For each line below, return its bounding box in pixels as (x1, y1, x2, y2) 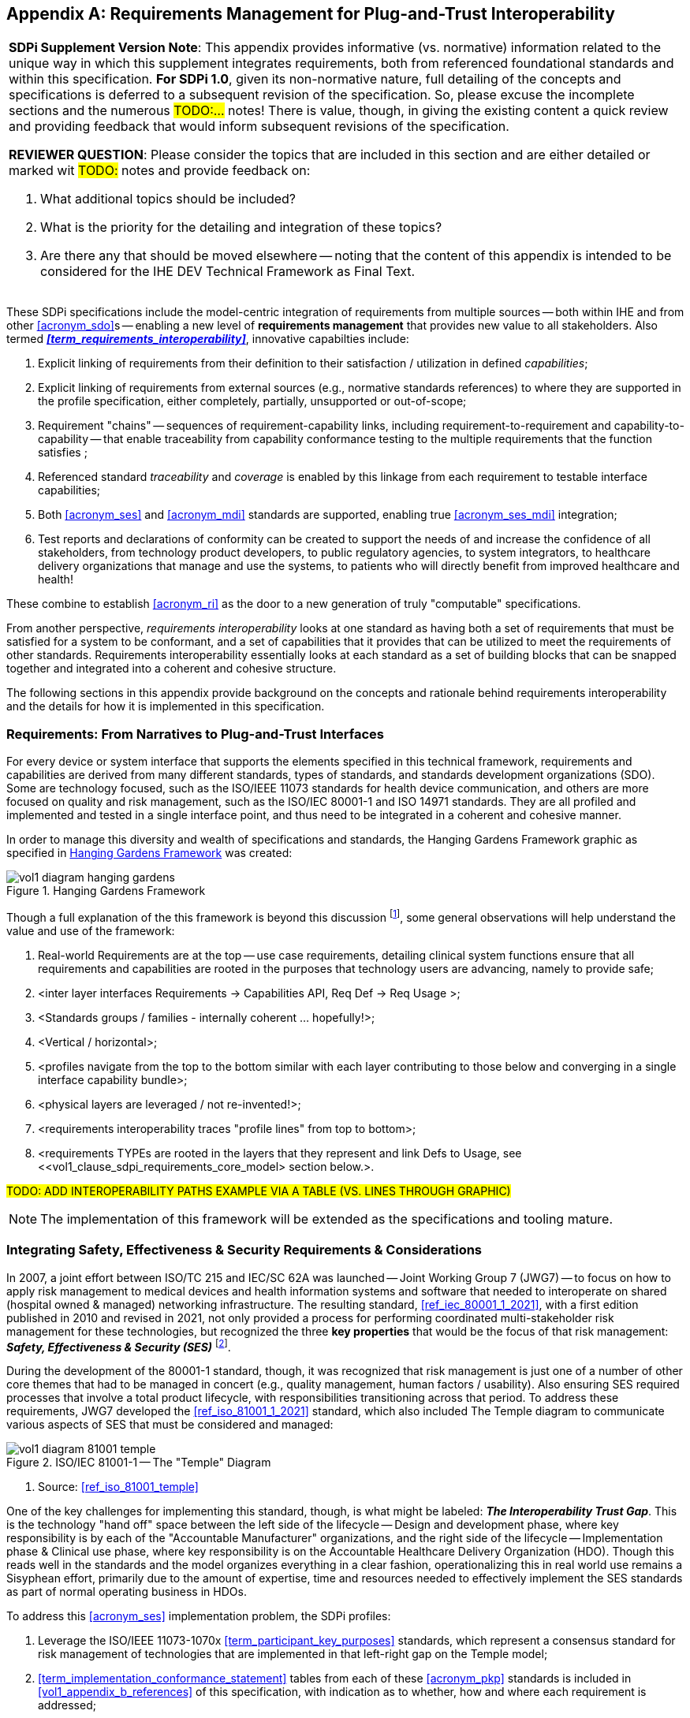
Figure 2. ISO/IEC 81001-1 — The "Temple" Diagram (6, 1455, 271, 1470)
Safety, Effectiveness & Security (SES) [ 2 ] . (6, 1337, 231, 1354)
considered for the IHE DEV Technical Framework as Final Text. (40, 263, 416, 280)
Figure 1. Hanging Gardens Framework (6, 884, 206, 898)
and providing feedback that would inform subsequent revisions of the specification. (9, 118, 509, 135)
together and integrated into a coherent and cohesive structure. (6, 661, 337, 676)
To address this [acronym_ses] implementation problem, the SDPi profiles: (6, 1609, 391, 1623)
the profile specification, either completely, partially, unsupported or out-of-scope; (38, 394, 467, 408)
